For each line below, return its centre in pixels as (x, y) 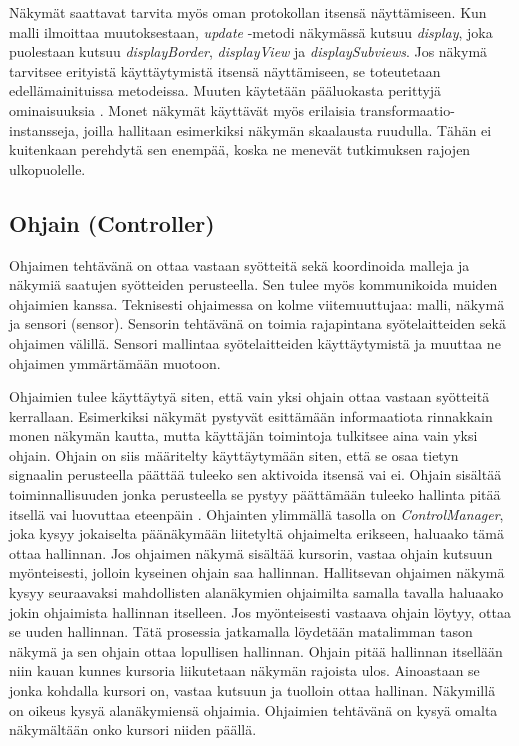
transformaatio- (407, 109)
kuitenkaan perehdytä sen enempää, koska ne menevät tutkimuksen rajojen (240, 149)
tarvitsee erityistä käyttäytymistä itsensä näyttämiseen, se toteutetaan (225, 70)
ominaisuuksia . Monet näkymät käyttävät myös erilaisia (182, 109)
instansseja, (44, 129)
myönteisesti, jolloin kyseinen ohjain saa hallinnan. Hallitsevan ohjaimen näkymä (257, 572)
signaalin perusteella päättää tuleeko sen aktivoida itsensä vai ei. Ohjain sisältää (255, 474)
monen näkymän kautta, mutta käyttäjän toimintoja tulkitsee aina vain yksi (243, 435)
